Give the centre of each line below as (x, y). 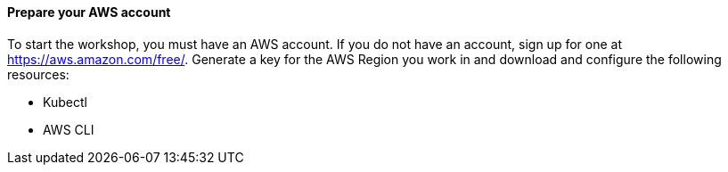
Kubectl (65, 102)
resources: (38, 74)
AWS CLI (69, 129)
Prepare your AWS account (89, 12)
